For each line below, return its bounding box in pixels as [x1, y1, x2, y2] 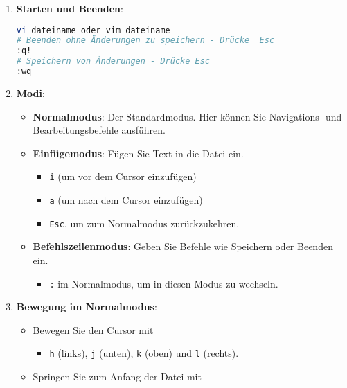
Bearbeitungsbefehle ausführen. [33, 123, 166, 137]
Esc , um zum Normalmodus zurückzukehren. [49, 215, 240, 230]
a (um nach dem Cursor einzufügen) [49, 193, 203, 206]
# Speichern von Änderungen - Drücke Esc [16, 56, 210, 67]
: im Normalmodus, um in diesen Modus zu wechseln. [49, 276, 278, 290]
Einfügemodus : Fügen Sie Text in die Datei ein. [33, 145, 244, 160]
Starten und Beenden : [16, 1, 123, 15]
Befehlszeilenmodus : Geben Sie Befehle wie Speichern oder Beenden [33, 239, 333, 254]
